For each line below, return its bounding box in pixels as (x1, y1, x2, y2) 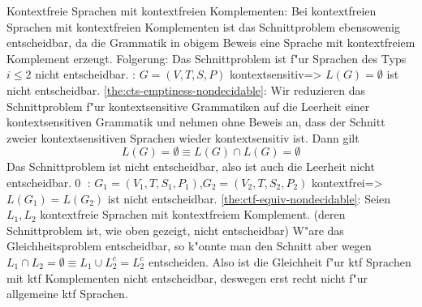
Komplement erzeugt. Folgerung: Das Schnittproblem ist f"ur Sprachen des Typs (6, 49, 407, 66)
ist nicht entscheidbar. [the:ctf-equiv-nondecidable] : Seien (107, 190, 391, 207)
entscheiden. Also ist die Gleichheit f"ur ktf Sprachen (148, 253, 411, 270)
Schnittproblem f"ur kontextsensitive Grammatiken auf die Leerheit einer (6, 97, 370, 114)
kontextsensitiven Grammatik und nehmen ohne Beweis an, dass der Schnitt (6, 113, 385, 130)
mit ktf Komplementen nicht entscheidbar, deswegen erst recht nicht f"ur (6, 269, 368, 286)
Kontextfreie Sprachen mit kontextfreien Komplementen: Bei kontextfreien (6, 2, 377, 19)
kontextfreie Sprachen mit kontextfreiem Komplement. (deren (40, 206, 346, 223)
